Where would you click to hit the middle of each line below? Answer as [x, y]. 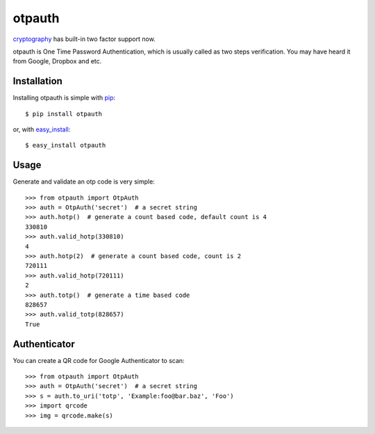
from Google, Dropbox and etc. [57, 61]
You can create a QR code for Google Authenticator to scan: [99, 360]
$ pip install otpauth [64, 114]
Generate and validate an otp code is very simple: [84, 182]
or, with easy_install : [42, 129]
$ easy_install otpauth [66, 145]
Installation [37, 81]
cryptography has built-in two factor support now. [84, 39]
